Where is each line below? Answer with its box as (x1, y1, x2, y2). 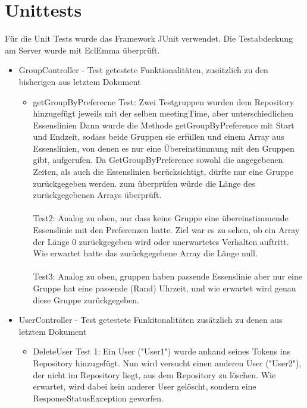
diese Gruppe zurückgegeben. (33, 293, 139, 306)
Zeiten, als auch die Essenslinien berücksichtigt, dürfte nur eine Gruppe (33, 165, 294, 178)
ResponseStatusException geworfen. (33, 391, 164, 404)
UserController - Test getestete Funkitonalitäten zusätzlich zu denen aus (18, 313, 283, 326)
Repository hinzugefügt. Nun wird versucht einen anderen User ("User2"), (33, 356, 302, 369)
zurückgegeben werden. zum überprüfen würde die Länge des (33, 177, 255, 189)
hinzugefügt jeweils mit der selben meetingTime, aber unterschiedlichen (33, 107, 294, 120)
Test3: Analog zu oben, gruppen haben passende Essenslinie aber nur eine (33, 270, 302, 283)
